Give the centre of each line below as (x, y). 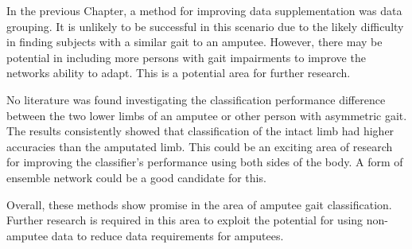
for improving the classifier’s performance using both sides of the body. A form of (205, 162)
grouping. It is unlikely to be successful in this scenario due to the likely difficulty (205, 26)
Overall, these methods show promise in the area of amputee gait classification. (199, 204)
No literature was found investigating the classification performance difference (196, 99)
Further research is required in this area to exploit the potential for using (185, 220)
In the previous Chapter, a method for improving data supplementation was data (204, 10)
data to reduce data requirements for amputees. (167, 235)
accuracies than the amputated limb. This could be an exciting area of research (200, 146)
